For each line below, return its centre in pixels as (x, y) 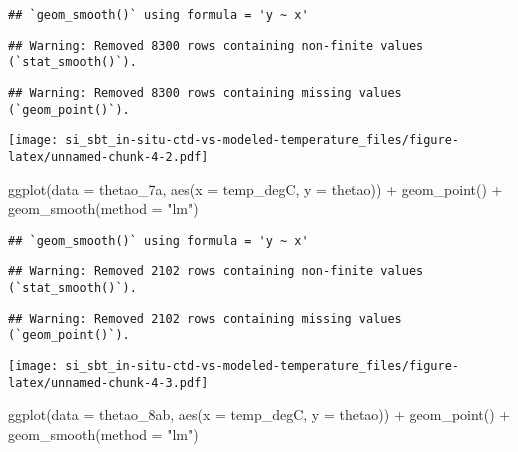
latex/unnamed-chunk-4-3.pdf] (108, 382)
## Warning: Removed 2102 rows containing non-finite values (216, 271)
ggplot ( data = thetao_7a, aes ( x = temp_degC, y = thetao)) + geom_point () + (255, 188)
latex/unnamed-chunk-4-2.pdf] (108, 156)
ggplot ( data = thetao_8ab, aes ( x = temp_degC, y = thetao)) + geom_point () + (259, 414)
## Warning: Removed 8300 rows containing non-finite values (216, 45)
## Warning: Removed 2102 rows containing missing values (205, 318)
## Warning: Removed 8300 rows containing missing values (205, 92)
